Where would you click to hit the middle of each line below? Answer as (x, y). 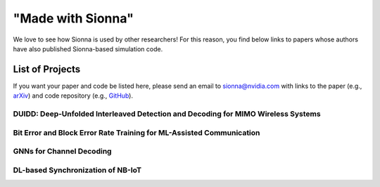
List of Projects (47, 69)
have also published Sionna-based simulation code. (88, 49)
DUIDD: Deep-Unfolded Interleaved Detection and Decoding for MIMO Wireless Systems (167, 114)
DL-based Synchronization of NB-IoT (77, 170)
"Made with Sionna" (73, 18)
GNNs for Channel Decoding (62, 151)
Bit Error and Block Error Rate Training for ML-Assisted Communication (137, 132)
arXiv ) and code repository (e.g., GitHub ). (73, 96)
